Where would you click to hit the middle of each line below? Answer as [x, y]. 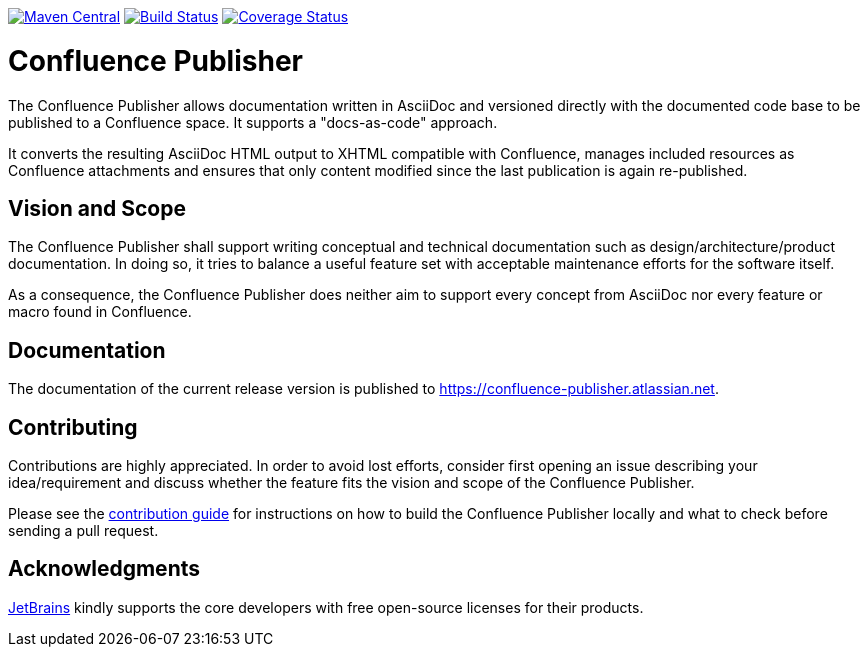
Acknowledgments [104, 569]
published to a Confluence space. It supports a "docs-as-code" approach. [253, 122]
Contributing [73, 427]
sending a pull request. [83, 531]
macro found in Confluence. [100, 312]
